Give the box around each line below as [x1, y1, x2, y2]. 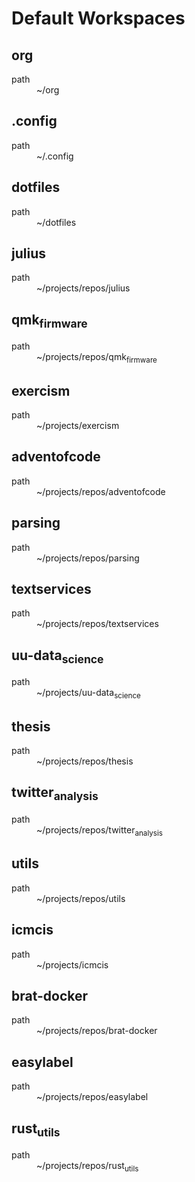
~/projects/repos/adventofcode [36, 485, 166, 497]
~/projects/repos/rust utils [36, 1160, 139, 1174]
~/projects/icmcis [36, 958, 109, 971]
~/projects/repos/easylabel [36, 1091, 149, 1103]
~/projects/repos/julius [36, 282, 131, 294]
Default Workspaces [11, 7, 186, 30]
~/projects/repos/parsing [36, 552, 140, 564]
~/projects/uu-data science [36, 687, 141, 701]
